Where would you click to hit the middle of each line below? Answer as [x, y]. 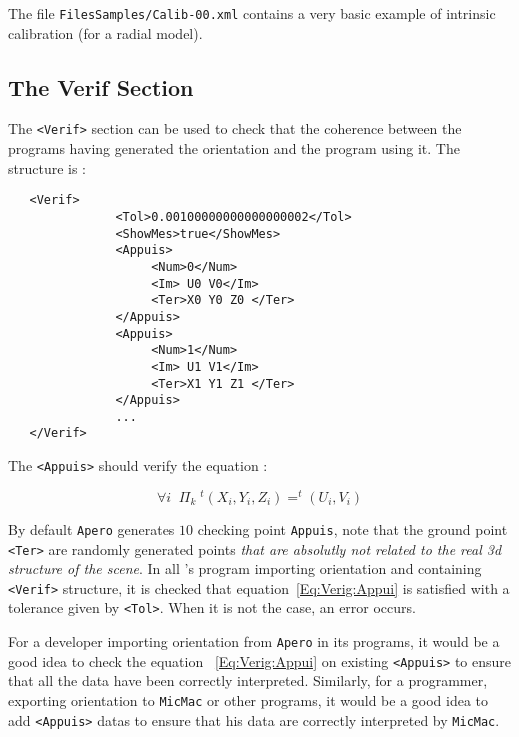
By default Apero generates [91, 528]
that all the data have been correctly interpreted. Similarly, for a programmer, [248, 680]
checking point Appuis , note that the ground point [352, 528]
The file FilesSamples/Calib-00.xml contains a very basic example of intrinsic [252, 13]
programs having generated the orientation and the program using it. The [234, 148]
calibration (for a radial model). [105, 32]
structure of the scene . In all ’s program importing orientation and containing [245, 568]
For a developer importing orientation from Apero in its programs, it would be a [254, 641]
